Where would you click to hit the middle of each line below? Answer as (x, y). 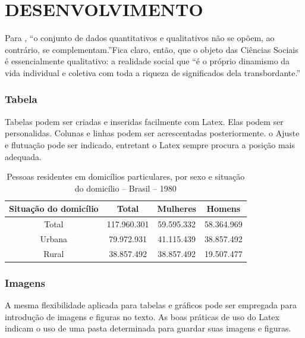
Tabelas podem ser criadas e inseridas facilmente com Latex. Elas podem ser (144, 121)
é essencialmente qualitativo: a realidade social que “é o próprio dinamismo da (147, 61)
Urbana (54, 238)
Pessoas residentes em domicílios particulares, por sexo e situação (126, 176)
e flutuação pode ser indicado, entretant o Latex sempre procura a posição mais (150, 144)
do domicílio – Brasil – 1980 (125, 188)
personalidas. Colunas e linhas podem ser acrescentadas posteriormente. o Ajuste (152, 133)
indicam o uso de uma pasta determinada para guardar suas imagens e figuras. (148, 328)
